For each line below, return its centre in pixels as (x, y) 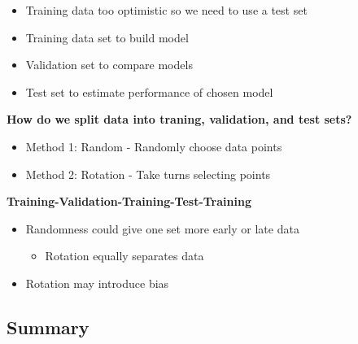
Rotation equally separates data (124, 256)
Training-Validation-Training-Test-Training (129, 201)
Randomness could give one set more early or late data (162, 228)
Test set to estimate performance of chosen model (149, 91)
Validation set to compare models (109, 65)
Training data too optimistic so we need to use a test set (166, 10)
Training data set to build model (107, 37)
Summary (48, 327)
